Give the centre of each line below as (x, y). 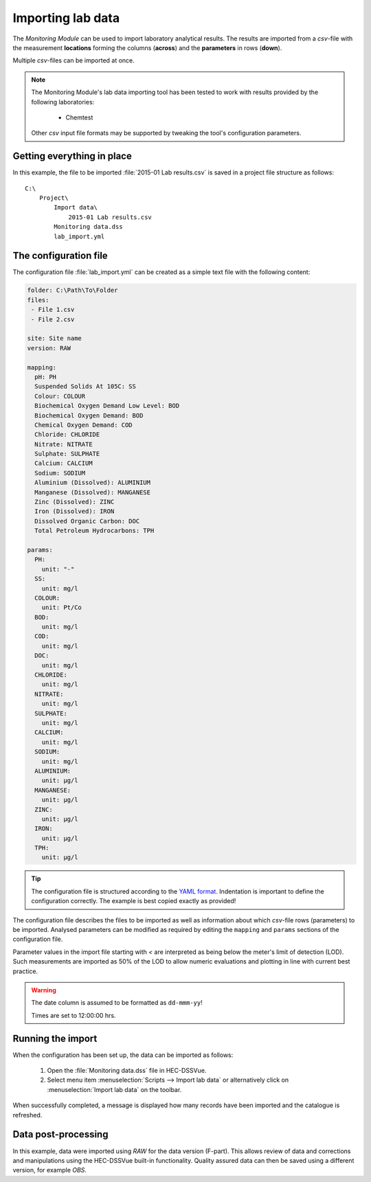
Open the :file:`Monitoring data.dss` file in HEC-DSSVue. (127, 1071)
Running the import (55, 1038)
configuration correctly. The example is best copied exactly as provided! (134, 901)
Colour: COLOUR (60, 396)
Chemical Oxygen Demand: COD (84, 425)
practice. (25, 971)
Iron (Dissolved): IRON (75, 511)
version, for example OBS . (50, 1170)
